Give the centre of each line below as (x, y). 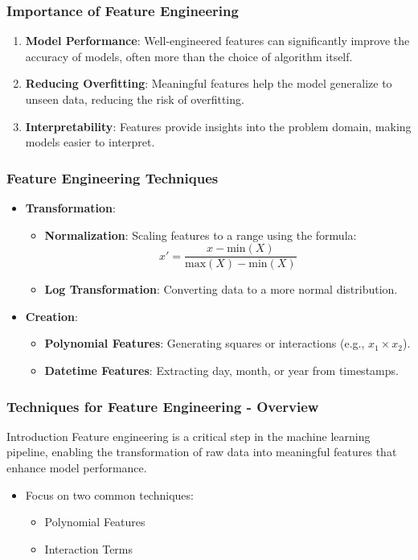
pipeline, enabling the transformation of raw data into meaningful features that (202, 452)
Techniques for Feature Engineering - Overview (163, 406)
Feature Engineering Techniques (113, 177)
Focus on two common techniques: (109, 494)
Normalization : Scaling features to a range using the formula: (201, 235)
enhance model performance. (77, 468)
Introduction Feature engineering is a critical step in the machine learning (189, 436)
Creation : (51, 316)
